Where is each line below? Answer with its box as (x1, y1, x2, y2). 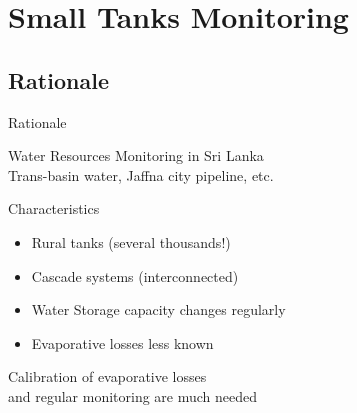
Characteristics (8, 198, 100, 219)
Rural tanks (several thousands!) (31, 231, 231, 252)
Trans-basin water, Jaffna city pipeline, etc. (8, 164, 274, 185)
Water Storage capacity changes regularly (31, 299, 286, 320)
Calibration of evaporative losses (8, 366, 207, 387)
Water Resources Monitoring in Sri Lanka (8, 145, 264, 166)
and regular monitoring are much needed (8, 385, 258, 406)
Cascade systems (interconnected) (31, 265, 239, 286)
